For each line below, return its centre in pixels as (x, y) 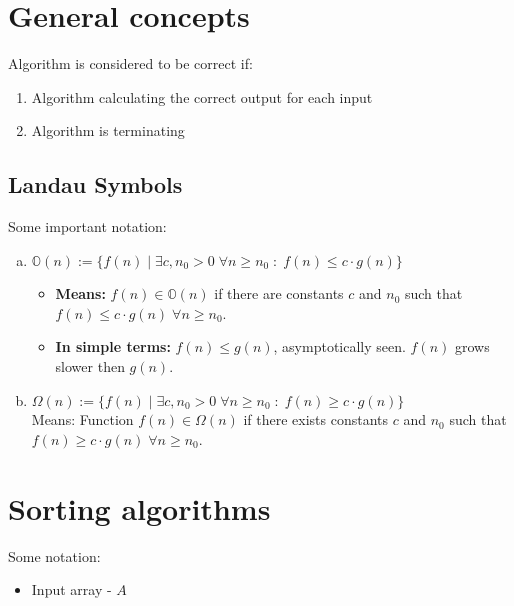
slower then (90, 366)
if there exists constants (316, 419)
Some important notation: (87, 226)
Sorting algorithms (139, 507)
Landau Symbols (95, 184)
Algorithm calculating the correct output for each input (202, 96)
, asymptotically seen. (339, 346)
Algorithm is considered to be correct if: (130, 63)
